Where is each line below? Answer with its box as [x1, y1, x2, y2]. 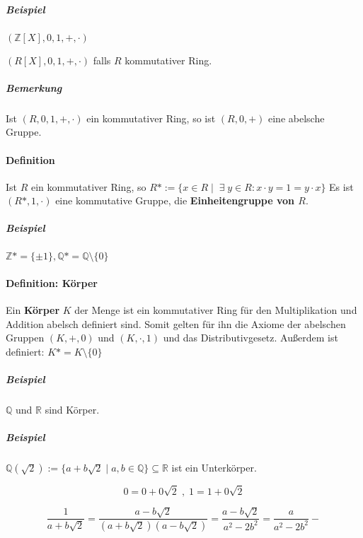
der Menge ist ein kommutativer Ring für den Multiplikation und [74, 303, 357, 317]
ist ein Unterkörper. [171, 460, 257, 475]
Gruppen [6, 330, 45, 345]
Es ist [329, 179, 354, 194]
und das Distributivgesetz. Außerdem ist [163, 330, 338, 345]
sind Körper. [45, 402, 100, 417]
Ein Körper [6, 303, 60, 317]
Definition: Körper [6, 276, 98, 291]
